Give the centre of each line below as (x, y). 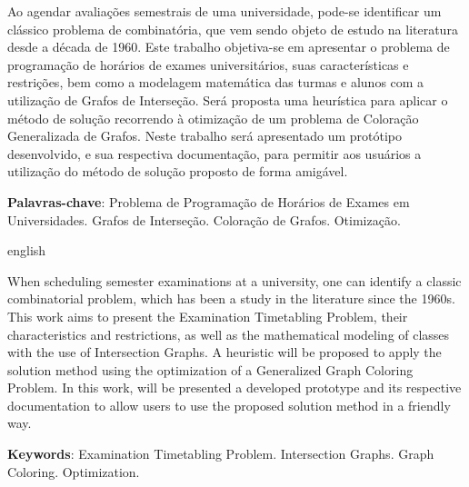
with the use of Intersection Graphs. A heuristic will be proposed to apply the (225, 352)
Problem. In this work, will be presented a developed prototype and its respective (234, 388)
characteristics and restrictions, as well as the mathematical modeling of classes (229, 334)
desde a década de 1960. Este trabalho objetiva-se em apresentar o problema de (229, 47)
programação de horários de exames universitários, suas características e (208, 64)
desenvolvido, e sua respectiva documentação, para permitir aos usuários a (215, 153)
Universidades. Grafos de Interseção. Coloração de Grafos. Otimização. (204, 219)
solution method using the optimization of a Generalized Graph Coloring (210, 369)
